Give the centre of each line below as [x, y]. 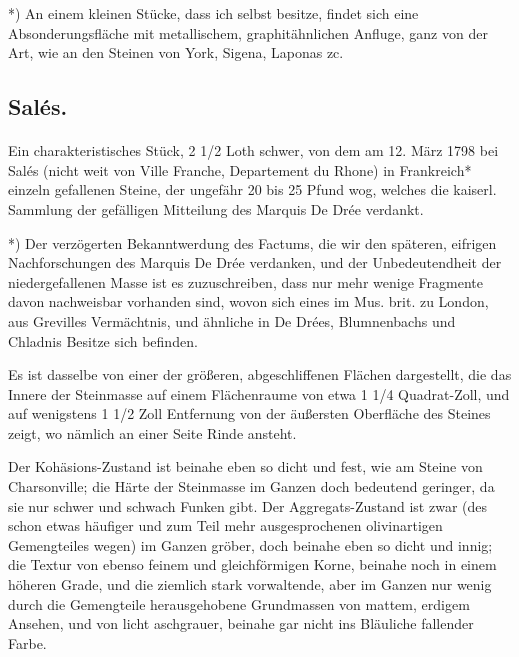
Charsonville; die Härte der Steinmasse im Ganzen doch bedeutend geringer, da [251, 486]
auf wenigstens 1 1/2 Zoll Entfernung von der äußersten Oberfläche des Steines [249, 413]
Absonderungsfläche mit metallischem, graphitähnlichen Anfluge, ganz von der [248, 32]
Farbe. [27, 642]
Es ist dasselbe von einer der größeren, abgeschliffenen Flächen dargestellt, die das [260, 374]
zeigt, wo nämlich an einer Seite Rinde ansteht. [152, 432]
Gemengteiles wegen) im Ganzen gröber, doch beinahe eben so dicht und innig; [250, 544]
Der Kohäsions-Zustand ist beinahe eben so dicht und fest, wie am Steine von [245, 466]
